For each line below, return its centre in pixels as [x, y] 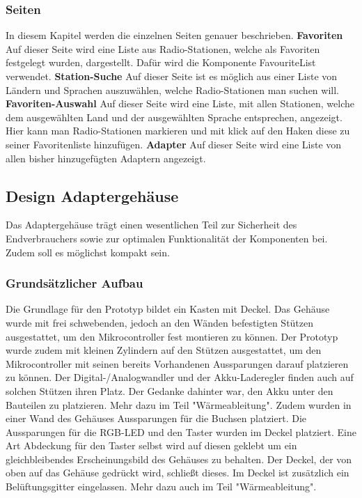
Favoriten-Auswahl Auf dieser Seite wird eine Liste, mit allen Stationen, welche [180, 103]
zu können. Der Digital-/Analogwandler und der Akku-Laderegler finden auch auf [180, 377]
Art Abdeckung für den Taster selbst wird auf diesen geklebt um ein [151, 445]
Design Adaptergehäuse [92, 195]
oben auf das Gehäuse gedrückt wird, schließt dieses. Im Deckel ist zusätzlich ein [178, 473]
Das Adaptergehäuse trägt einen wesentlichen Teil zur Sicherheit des [151, 225]
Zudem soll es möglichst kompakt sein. [88, 252]
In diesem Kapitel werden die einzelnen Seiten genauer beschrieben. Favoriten [174, 35]
